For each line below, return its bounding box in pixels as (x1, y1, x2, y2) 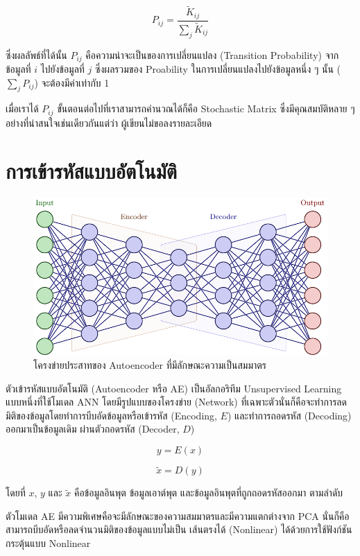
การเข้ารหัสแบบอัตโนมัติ (6, 156, 177, 184)
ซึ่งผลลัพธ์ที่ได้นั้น (6, 47, 67, 62)
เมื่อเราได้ (6, 101, 39, 116)
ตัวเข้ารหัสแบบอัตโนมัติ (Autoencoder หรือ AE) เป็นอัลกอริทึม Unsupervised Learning (6, 381, 342, 395)
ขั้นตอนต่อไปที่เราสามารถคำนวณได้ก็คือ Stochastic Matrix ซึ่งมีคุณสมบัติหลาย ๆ (57, 101, 355, 116)
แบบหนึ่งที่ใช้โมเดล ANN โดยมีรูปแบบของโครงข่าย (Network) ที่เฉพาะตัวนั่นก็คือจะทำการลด (6, 394, 347, 409)
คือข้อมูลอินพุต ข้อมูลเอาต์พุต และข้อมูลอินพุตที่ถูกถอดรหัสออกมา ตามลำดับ (74, 485, 343, 500)
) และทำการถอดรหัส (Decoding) (227, 408, 352, 422)
